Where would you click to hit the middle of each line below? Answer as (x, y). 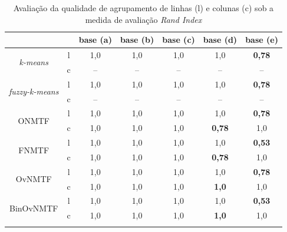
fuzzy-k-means (34, 91)
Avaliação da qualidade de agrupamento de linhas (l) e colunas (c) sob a (143, 8)
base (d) (220, 40)
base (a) (95, 40)
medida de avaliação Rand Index (143, 19)
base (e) (262, 40)
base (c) (179, 40)
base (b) (137, 40)
